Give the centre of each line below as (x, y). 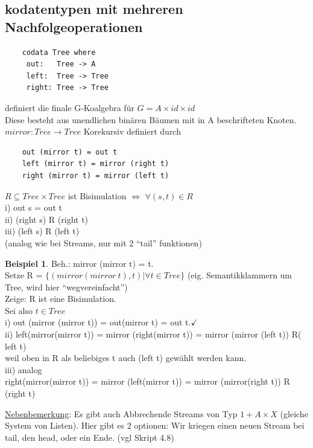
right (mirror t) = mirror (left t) (96, 175)
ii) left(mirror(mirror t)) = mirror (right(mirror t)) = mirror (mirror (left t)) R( (153, 334)
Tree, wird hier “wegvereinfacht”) (66, 286)
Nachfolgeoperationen (74, 26)
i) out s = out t (33, 207)
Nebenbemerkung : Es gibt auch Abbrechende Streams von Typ (121, 413)
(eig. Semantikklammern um (240, 275)
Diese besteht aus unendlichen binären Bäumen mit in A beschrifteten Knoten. (151, 119)
